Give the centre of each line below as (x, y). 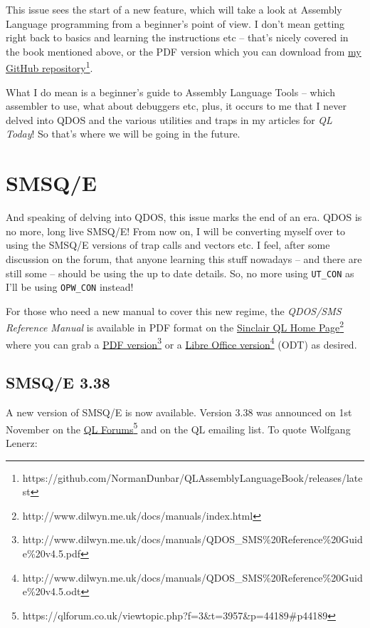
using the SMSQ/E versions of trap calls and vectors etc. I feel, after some (168, 245)
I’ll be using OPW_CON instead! (70, 287)
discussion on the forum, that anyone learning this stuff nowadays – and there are (184, 258)
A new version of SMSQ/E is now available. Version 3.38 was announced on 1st (179, 412)
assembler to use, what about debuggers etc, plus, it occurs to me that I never (176, 106)
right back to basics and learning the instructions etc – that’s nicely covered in (177, 37)
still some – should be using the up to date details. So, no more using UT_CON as (180, 273)
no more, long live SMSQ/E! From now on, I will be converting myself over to (176, 231)
